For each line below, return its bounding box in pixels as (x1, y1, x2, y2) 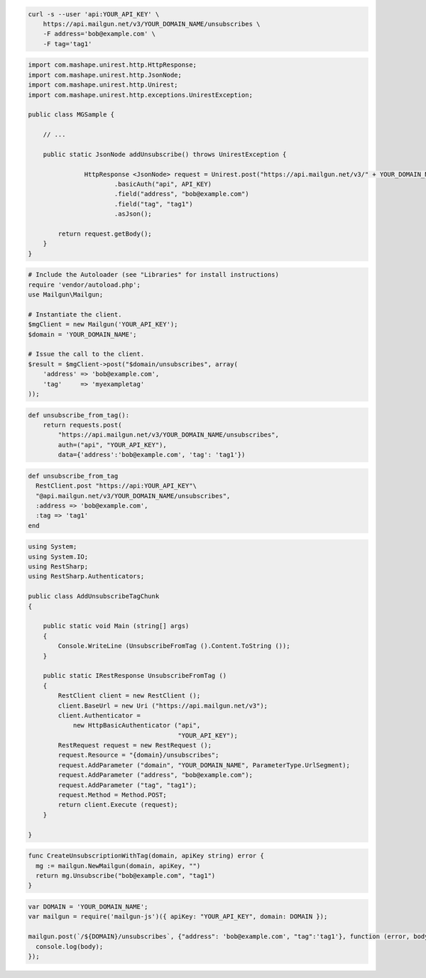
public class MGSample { (28, 111, 115, 119)
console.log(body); (35, 943, 104, 950)
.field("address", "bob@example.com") (114, 190, 249, 198)
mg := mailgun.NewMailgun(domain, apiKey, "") (35, 862, 201, 869)
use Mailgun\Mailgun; (28, 291, 104, 299)
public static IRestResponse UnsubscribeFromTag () (43, 671, 227, 680)
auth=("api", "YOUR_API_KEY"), (58, 441, 167, 449)
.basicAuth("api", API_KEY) (114, 180, 212, 188)
